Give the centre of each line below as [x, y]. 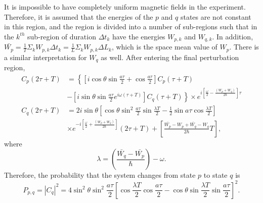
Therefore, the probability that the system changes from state [100, 175]
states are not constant [216, 16]
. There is [244, 47]
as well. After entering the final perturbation [170, 57]
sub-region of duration [62, 36]
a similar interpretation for [46, 57]
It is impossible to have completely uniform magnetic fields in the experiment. [125, 7]
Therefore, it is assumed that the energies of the [79, 16]
